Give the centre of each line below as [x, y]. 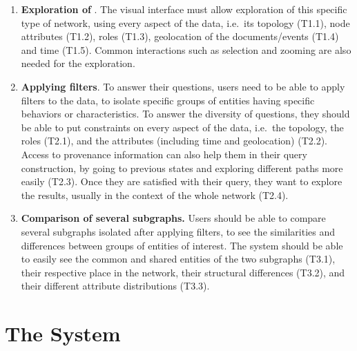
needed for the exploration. [78, 63]
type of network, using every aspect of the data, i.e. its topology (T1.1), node [185, 22]
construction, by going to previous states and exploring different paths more [182, 168]
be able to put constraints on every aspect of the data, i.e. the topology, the [182, 127]
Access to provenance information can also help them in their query [164, 154]
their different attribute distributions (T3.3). [115, 286]
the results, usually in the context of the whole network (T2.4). [155, 195]
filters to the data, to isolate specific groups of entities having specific [168, 100]
